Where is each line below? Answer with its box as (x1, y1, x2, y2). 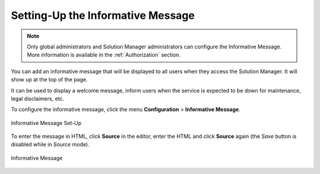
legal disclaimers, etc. (11, 95, 65, 102)
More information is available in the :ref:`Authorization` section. (27, 51, 181, 58)
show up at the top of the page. (11, 76, 88, 83)
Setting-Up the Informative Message (11, 9, 195, 22)
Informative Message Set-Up (11, 119, 82, 126)
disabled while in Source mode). (11, 141, 90, 148)
